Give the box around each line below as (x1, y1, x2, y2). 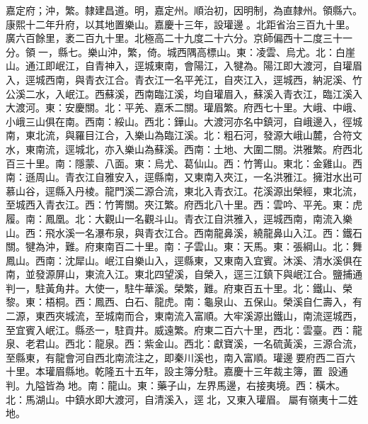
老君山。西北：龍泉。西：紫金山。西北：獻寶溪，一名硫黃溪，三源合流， (25, 336, 362, 351)
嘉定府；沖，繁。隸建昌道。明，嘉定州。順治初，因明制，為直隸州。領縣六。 (6, 3, 362, 17)
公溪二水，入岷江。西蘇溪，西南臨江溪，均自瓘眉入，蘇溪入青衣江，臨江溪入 (6, 86, 362, 101)
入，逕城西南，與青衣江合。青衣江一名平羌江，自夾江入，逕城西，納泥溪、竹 (6, 72, 362, 87)
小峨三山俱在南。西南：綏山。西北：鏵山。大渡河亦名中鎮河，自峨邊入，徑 (6, 113, 352, 128)
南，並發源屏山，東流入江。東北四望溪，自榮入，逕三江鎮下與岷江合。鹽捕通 (6, 267, 362, 281)
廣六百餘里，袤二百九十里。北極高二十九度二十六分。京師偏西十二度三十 (6, 30, 343, 45)
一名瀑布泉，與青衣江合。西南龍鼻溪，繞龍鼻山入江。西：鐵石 (74, 225, 362, 240)
